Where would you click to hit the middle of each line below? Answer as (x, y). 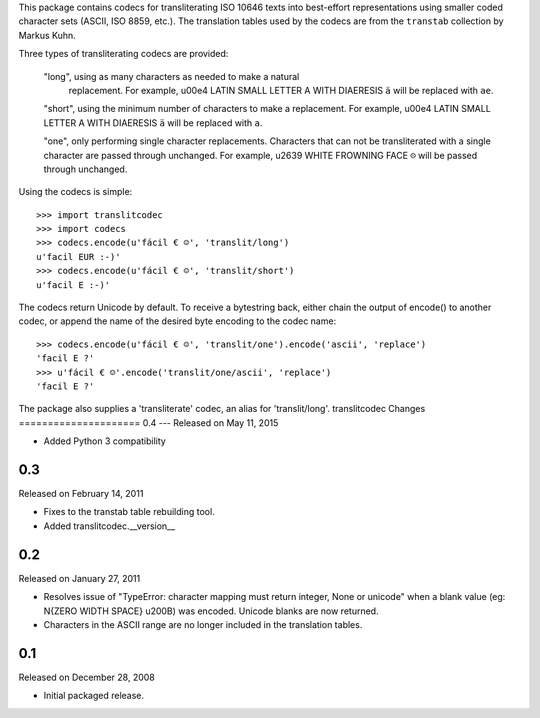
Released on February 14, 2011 (81, 494)
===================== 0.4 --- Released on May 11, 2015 (148, 422)
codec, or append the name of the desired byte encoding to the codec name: (177, 321)
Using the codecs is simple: (75, 192)
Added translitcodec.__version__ (109, 526)
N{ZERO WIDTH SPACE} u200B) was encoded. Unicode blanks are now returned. (211, 611)
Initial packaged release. (94, 696)
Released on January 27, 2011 (79, 578)
